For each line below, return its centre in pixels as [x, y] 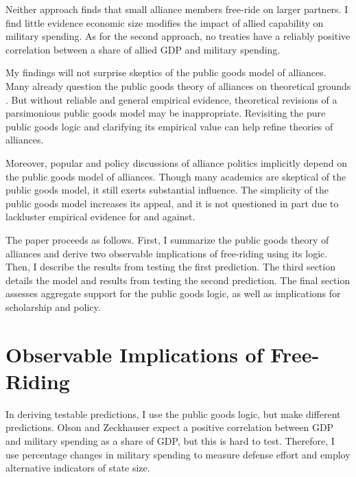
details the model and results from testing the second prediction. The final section [178, 280]
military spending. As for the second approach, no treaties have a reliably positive [178, 36]
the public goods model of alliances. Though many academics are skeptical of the [176, 176]
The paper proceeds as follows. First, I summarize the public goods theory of [167, 239]
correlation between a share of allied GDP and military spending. [143, 49]
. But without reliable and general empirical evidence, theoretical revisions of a [171, 99]
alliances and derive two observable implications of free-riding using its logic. [167, 253]
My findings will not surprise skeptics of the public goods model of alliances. [166, 72]
